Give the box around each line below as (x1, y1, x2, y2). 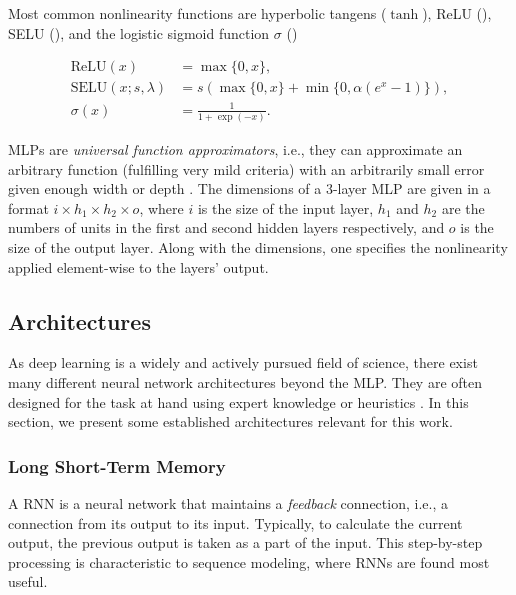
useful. (8, 571, 48, 592)
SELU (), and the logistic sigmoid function (8, 22, 270, 43)
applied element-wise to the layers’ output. (8, 256, 269, 277)
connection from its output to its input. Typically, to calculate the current (8, 512, 463, 533)
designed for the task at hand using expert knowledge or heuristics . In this (8, 391, 469, 412)
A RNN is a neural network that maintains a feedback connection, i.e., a (8, 493, 448, 514)
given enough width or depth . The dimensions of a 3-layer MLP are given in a (8, 178, 491, 199)
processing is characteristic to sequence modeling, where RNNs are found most (8, 551, 490, 572)
